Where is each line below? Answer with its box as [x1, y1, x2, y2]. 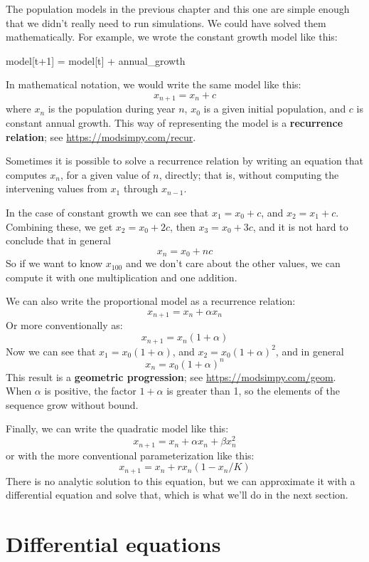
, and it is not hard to [252, 219, 348, 234]
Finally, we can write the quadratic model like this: [6, 421, 229, 436]
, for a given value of [60, 167, 150, 182]
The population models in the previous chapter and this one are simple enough [6, 1, 350, 16]
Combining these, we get [6, 219, 113, 234]
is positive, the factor [44, 383, 137, 398]
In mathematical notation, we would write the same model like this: [6, 77, 301, 92]
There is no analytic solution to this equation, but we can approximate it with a [6, 473, 355, 488]
